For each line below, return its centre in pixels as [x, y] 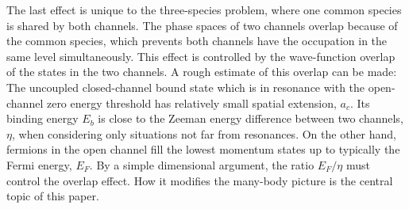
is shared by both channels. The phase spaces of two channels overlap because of [202, 25]
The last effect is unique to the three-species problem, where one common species [204, 9]
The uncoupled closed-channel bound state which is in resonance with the [186, 87]
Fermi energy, [39, 164]
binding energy [42, 118]
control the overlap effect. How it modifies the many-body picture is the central [200, 180]
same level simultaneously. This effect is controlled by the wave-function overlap [201, 56]
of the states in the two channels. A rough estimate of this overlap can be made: [202, 72]
